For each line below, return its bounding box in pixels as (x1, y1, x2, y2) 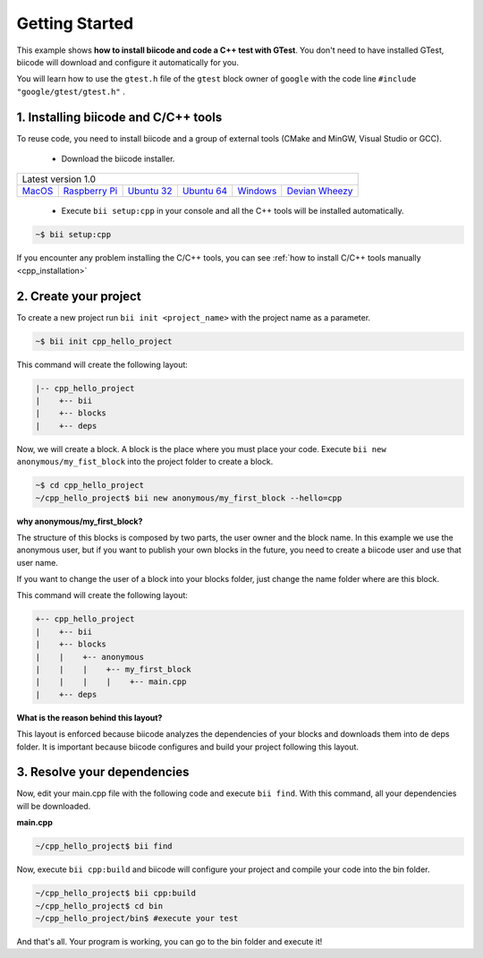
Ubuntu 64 (182, 184, 228, 197)
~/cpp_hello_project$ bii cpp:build (35, 888, 197, 899)
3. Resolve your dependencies (16, 765, 190, 780)
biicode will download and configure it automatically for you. (16, 56, 239, 67)
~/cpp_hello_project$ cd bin (35, 901, 164, 911)
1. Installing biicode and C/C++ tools (16, 109, 223, 124)
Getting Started (16, 13, 134, 33)
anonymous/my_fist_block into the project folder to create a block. (16, 457, 274, 467)
